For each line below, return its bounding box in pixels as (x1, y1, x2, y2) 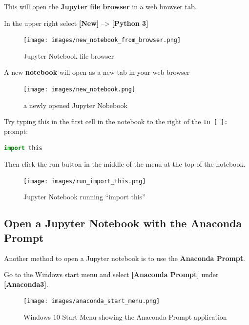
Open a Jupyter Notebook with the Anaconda (4, 216, 242, 231)
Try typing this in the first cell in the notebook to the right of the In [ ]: (4, 116, 228, 127)
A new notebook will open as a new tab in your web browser (4, 67, 190, 77)
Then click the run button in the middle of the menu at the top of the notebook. (4, 159, 246, 169)
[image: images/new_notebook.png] (23, 86, 136, 93)
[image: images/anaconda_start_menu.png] (23, 298, 160, 305)
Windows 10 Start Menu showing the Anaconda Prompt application (23, 312, 227, 322)
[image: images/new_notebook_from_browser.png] (23, 37, 181, 44)
